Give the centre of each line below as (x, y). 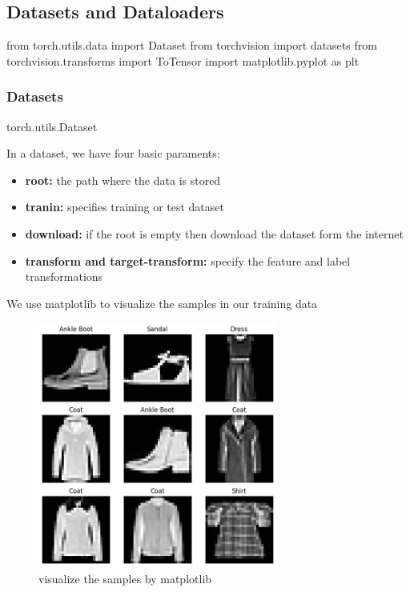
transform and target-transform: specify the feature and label (188, 260)
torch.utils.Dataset (52, 126)
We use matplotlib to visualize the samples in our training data (162, 303)
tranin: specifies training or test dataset (125, 207)
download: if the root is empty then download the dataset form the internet (214, 233)
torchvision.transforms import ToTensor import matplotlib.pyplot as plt (183, 60)
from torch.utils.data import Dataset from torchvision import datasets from (192, 45)
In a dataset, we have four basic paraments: (113, 153)
